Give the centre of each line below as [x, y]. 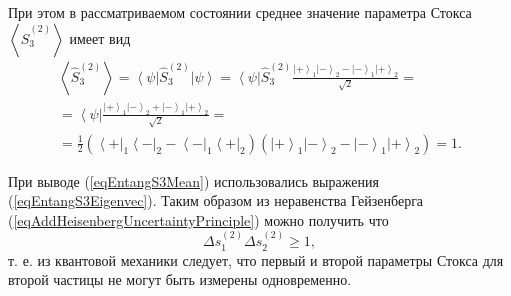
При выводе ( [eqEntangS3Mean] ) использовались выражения [193, 180]
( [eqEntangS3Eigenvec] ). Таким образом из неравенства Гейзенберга [216, 200]
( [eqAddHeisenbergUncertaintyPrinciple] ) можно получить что [198, 219]
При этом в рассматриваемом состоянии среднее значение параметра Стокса [240, 12]
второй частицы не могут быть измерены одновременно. [180, 279]
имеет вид [100, 37]
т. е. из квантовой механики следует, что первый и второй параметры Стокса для [256, 259]
